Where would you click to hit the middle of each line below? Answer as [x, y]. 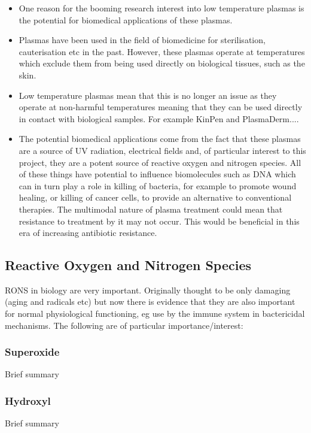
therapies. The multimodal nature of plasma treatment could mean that [151, 209]
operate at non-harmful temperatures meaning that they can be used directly [161, 107]
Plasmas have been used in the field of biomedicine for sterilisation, [142, 40]
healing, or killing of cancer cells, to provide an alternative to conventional [155, 197]
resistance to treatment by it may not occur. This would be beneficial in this [159, 221]
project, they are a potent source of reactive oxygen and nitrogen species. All [160, 162]
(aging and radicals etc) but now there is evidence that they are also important [150, 302]
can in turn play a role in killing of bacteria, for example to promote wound [158, 185]
